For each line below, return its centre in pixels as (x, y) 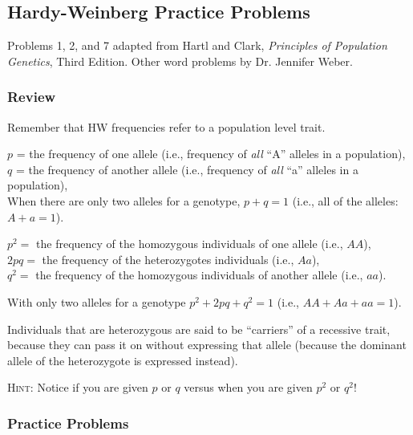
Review (32, 97)
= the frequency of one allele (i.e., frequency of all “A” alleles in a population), (211, 154)
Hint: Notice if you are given (78, 387)
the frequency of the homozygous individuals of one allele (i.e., (190, 244)
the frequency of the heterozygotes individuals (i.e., (168, 259)
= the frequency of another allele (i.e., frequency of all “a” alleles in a (187, 169)
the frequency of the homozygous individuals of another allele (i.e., (199, 275)
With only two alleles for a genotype (97, 301)
